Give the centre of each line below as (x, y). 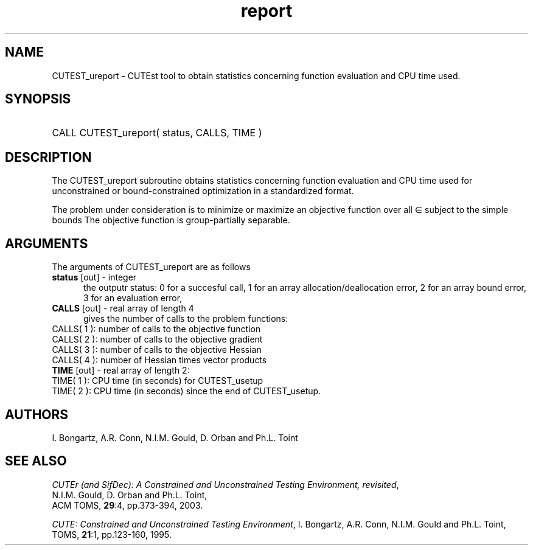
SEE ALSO (36, 461)
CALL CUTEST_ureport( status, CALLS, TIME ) (157, 133)
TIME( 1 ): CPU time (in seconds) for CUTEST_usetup (158, 381)
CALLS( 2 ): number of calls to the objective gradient (157, 339)
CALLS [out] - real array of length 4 (123, 308)
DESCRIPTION (48, 157)
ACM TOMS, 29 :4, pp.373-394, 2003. (127, 505)
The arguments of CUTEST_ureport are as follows (151, 267)
